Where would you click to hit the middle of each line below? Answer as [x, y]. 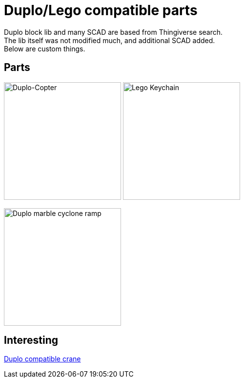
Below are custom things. [45, 48]
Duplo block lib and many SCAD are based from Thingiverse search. [113, 32]
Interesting [31, 340]
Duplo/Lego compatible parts [101, 10]
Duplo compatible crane [42, 359]
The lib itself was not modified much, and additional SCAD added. [110, 40]
